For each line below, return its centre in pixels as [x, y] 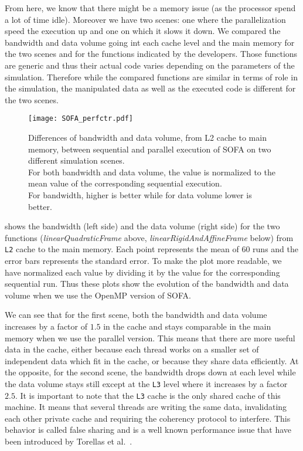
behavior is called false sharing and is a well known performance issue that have [148, 430]
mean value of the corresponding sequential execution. [125, 183]
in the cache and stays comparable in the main [187, 326]
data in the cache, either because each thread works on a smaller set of [132, 349]
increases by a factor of [46, 326]
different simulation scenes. [76, 160]
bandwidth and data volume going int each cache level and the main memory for [150, 42]
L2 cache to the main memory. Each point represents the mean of [122, 249]
